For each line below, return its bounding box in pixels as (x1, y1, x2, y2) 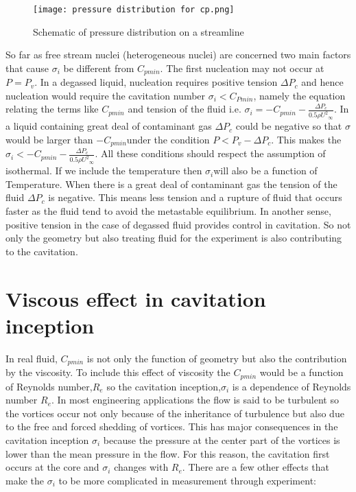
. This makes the (271, 132, 342, 146)
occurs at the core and (5, 460, 99, 474)
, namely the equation (253, 88, 346, 102)
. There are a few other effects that (182, 460, 329, 474)
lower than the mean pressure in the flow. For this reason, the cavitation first (5, 446, 330, 460)
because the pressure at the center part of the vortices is (103, 433, 340, 447)
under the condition (126, 132, 210, 146)
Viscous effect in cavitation (5, 284, 266, 312)
